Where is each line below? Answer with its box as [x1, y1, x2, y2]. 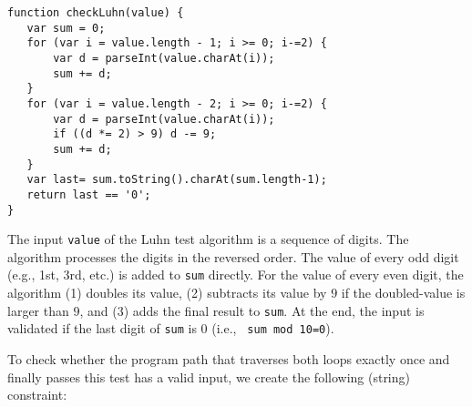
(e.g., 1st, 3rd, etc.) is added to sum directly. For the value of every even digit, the [7, 265, 464, 284]
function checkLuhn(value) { [7, 6, 184, 19]
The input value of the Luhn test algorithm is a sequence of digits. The [7, 229, 409, 249]
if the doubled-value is [341, 283, 466, 302]
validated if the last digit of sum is [7, 319, 197, 338]
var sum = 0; [26, 21, 106, 35]
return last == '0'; [26, 188, 151, 201]
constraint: [7, 385, 67, 404]
